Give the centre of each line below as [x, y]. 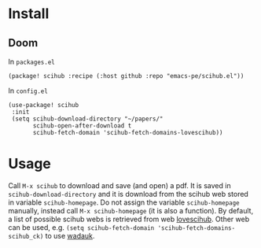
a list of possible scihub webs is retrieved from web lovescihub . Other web [129, 219]
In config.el [28, 91]
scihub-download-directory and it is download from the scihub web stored [129, 194]
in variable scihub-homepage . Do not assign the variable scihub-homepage [124, 202]
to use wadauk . [70, 235]
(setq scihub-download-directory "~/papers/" [87, 119]
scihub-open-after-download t [82, 126]
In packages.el [31, 61]
